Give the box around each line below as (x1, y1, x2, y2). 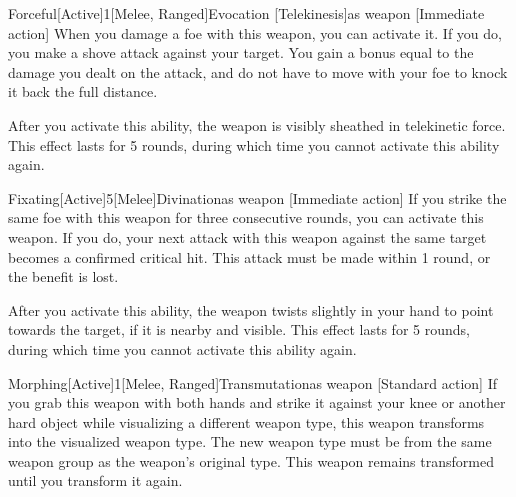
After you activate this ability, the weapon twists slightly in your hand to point (8, 299, 494, 320)
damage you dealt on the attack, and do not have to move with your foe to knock (8, 61, 508, 82)
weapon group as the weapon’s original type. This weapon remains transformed (8, 450, 494, 471)
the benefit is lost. (8, 266, 119, 287)
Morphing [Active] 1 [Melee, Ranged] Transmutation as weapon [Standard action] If (8, 372, 498, 393)
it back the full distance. (8, 81, 158, 102)
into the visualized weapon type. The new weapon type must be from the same (8, 431, 492, 452)
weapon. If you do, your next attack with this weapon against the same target (8, 226, 487, 247)
